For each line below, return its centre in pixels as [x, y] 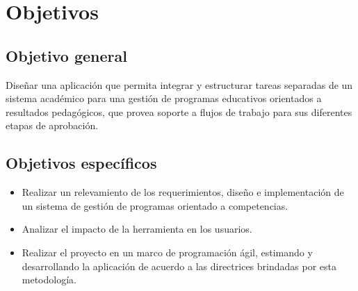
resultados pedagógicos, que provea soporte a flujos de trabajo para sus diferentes [179, 111]
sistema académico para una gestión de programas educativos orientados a [164, 98]
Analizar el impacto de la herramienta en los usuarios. [137, 229]
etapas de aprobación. [52, 125]
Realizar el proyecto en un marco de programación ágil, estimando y [167, 252]
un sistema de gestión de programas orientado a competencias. [155, 205]
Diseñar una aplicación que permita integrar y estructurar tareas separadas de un [179, 84]
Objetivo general [66, 55]
